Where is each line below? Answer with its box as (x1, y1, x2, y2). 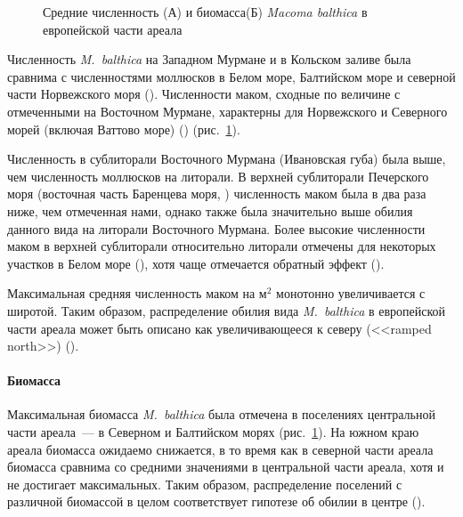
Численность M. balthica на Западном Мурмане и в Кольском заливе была (7, 50, 411, 69)
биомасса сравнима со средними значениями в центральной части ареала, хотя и (7, 457, 444, 476)
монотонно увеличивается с (276, 284, 426, 303)
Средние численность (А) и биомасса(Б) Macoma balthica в (43, 3, 368, 20)
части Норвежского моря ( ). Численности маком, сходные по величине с (7, 85, 401, 103)
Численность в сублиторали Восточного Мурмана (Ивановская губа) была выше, (7, 149, 446, 168)
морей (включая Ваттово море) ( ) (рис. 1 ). (7, 119, 240, 138)
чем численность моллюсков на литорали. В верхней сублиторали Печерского (7, 166, 429, 185)
